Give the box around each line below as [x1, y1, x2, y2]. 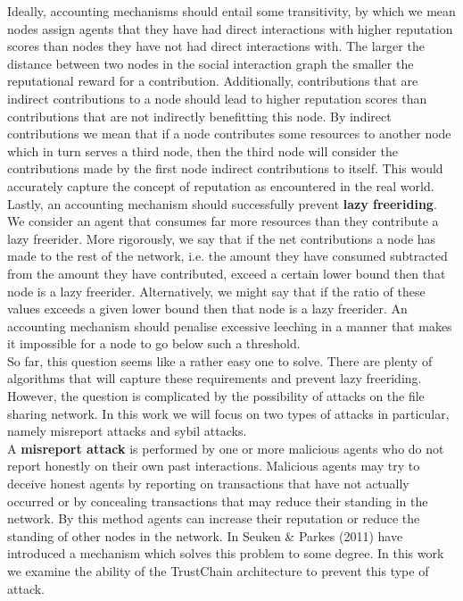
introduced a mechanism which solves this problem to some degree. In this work [7, 544, 444, 563]
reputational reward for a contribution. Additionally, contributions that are [7, 71, 418, 90]
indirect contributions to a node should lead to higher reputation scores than [7, 88, 427, 107]
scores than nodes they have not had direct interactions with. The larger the [7, 37, 425, 55]
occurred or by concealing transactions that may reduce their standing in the [7, 491, 428, 510]
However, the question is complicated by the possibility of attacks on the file [7, 387, 425, 405]
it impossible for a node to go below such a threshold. [7, 334, 301, 353]
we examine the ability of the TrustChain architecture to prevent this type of [7, 562, 429, 580]
